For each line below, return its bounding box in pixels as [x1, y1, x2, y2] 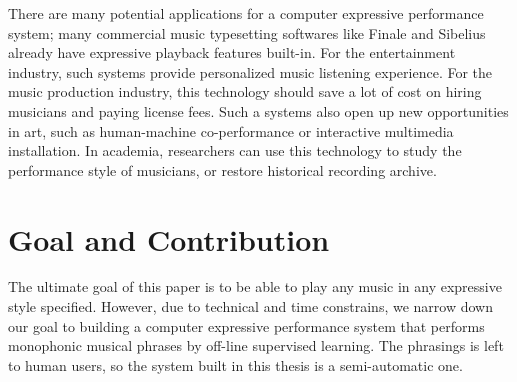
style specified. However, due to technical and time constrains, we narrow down [8, 296, 493, 317]
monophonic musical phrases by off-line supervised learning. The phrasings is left [8, 335, 504, 356]
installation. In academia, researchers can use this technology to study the [8, 140, 462, 161]
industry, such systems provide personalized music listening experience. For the [8, 61, 493, 82]
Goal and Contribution [8, 218, 330, 259]
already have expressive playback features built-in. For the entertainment [8, 42, 456, 63]
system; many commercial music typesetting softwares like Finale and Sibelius [8, 22, 486, 43]
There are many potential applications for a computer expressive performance [8, 3, 484, 23]
